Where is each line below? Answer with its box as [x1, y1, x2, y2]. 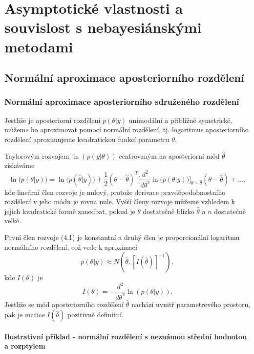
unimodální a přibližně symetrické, [128, 115, 233, 125]
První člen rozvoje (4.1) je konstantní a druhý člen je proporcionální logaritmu [4, 232, 240, 242]
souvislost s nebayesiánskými [4, 17, 202, 37]
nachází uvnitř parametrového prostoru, [131, 299, 251, 309]
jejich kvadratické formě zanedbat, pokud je [4, 206, 135, 216]
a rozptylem [4, 341, 45, 351]
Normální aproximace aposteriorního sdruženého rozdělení [4, 95, 239, 108]
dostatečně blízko [143, 206, 194, 216]
